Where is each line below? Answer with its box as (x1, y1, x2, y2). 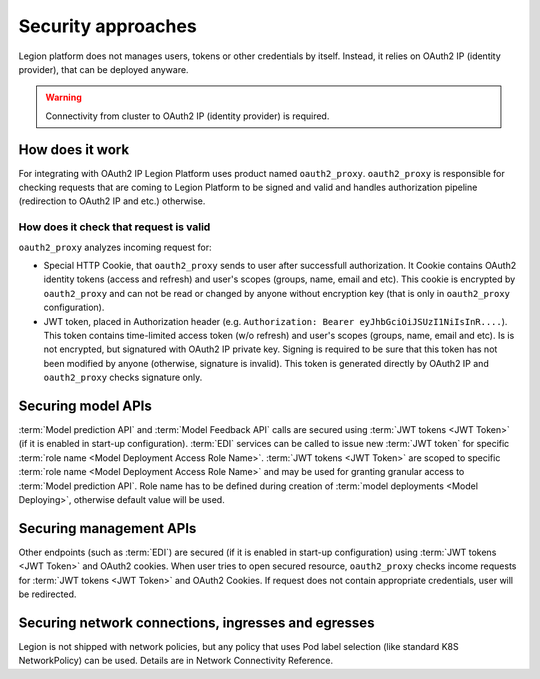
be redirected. (18, 588, 77, 600)
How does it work (18, 141, 130, 158)
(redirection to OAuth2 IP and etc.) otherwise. (18, 195, 206, 207)
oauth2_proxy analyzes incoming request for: (18, 241, 212, 253)
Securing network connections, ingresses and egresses (18, 614, 375, 631)
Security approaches (18, 15, 197, 37)
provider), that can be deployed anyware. (18, 63, 189, 75)
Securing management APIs (18, 520, 197, 537)
